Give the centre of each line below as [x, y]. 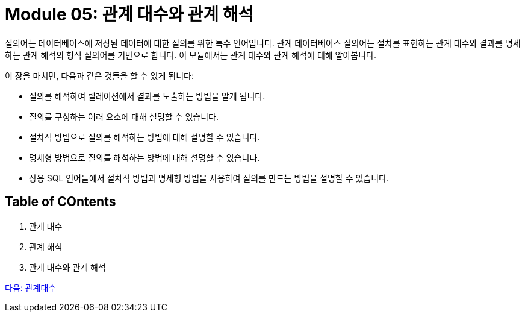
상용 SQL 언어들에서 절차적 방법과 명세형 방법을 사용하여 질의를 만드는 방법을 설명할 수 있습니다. [209, 178]
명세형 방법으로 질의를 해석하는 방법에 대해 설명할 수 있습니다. [144, 157]
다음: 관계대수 [31, 287]
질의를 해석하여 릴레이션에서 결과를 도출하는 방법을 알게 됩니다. [147, 96]
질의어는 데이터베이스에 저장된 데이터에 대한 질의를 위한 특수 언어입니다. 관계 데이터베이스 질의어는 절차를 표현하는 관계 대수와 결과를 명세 [263, 43]
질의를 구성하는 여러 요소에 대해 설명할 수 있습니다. [124, 116]
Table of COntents [61, 202]
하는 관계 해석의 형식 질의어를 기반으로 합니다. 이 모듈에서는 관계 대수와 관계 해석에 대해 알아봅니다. [191, 55]
